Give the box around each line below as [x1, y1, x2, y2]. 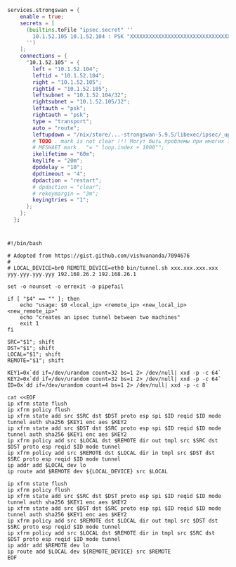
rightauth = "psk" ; [32, 111, 90, 118]
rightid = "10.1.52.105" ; [32, 85, 109, 92]
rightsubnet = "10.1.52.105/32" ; [32, 99, 131, 106]
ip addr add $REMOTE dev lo [7, 542, 90, 549]
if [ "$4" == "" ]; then [7, 296, 80, 303]
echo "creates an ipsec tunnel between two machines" [20, 314, 181, 321]
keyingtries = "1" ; [32, 197, 90, 204]
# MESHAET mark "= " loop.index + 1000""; [32, 144, 165, 151]
